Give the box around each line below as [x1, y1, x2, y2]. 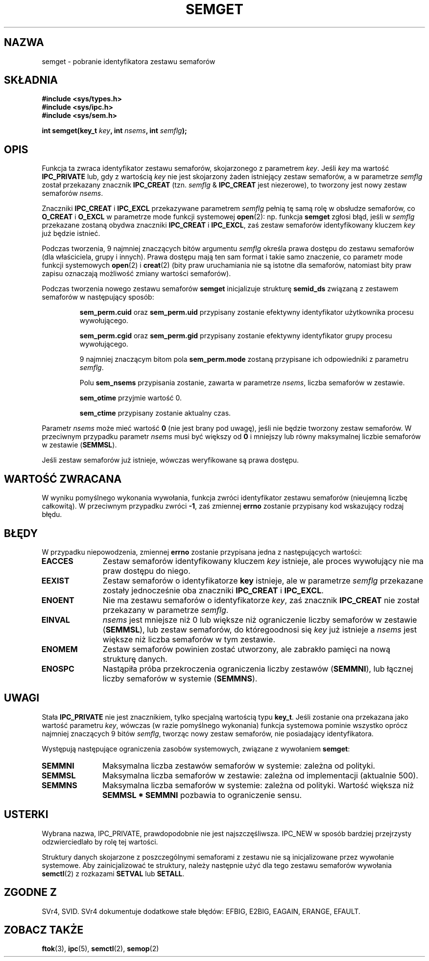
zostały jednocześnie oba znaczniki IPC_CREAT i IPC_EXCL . [102, 585, 324, 595]
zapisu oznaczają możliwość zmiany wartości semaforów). [42, 269, 231, 278]
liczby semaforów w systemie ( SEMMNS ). [102, 673, 258, 683]
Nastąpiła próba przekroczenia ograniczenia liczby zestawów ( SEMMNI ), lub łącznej [102, 663, 413, 674]
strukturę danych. [102, 654, 167, 664]
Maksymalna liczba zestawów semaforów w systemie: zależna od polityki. [102, 760, 375, 771]
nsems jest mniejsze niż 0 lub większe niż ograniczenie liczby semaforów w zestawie [102, 614, 417, 625]
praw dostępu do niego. [102, 565, 191, 576]
